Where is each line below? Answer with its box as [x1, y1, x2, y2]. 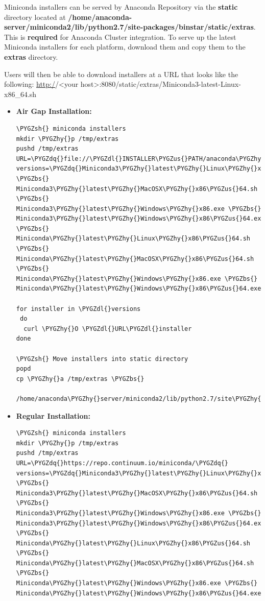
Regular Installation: [16, 410, 90, 421]
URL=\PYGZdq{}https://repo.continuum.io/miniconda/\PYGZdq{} [16, 459, 229, 467]
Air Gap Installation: [16, 106, 92, 116]
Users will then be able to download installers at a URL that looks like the [4, 68, 238, 79]
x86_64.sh [4, 88, 37, 99]
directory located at [4, 11, 66, 22]
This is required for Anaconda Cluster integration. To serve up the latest [4, 31, 236, 42]
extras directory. [4, 51, 58, 62]
